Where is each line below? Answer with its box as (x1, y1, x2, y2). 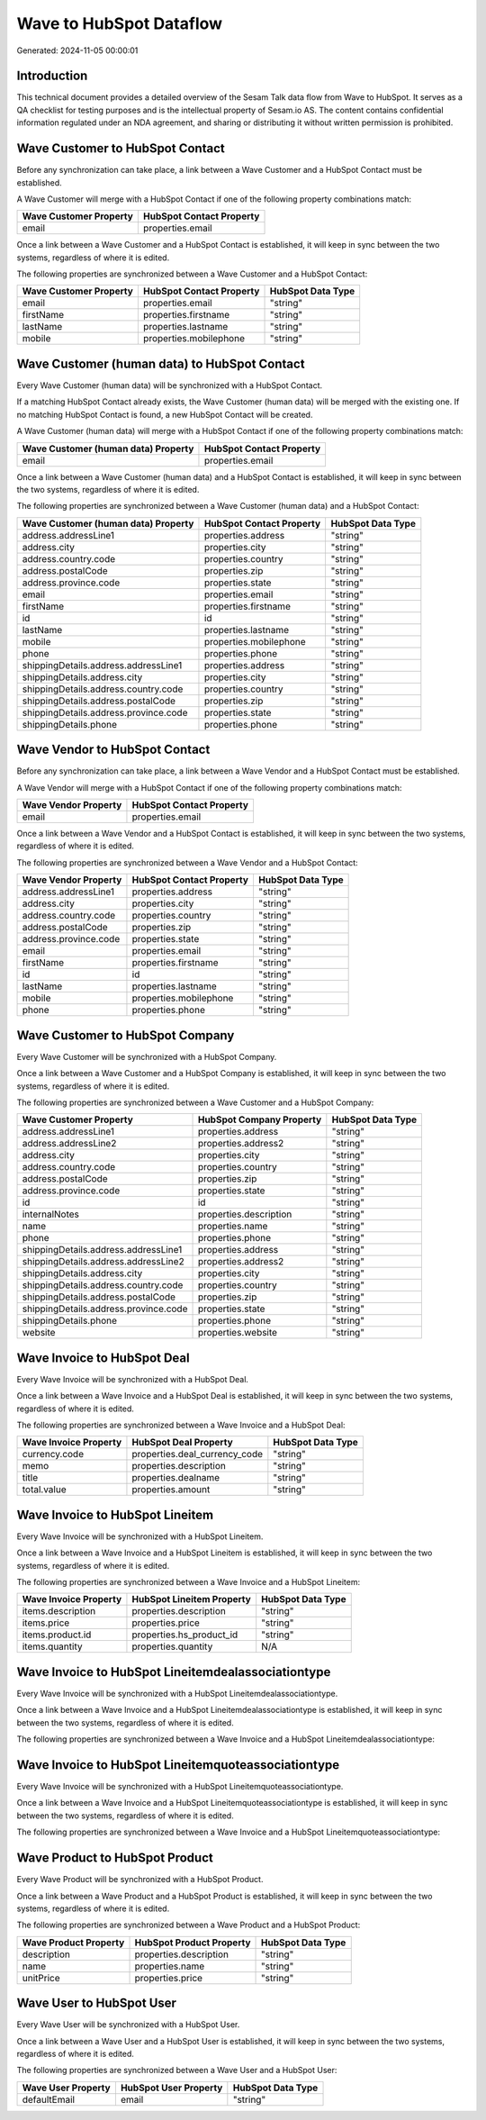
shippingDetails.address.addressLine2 (22, 1255, 184, 1268)
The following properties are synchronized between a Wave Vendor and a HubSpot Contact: (16, 856, 359, 868)
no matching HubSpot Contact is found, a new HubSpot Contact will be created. (16, 409, 313, 420)
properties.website (197, 1327, 278, 1339)
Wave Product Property (22, 1936, 125, 1949)
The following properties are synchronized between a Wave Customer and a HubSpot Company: (16, 1097, 374, 1108)
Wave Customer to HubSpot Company (16, 1028, 235, 1043)
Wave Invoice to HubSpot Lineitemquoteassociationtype (16, 1757, 340, 1772)
